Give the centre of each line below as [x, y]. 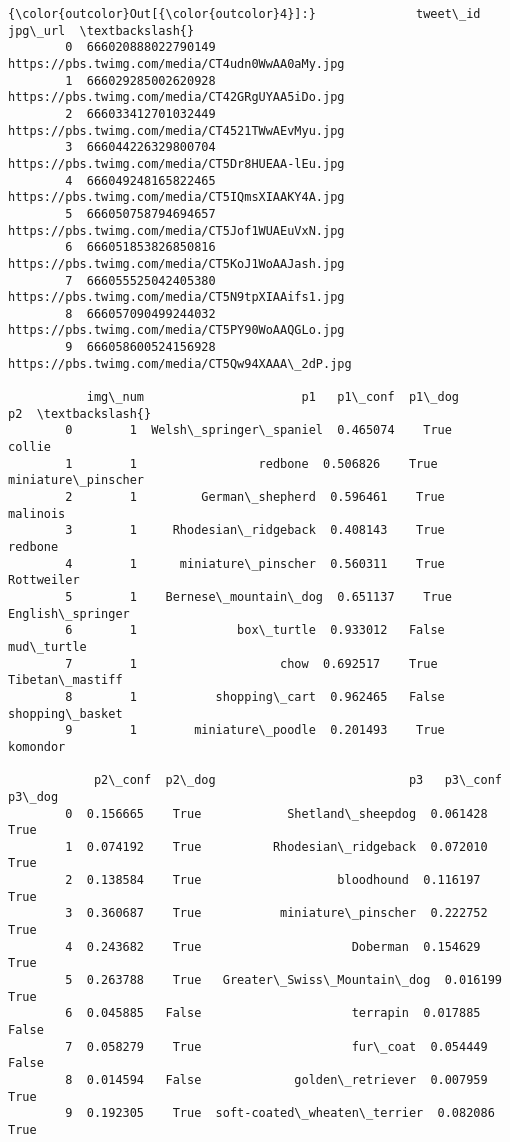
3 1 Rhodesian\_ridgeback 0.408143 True [255, 530]
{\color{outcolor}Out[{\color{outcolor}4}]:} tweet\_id [244, 14]
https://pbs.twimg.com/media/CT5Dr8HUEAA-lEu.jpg [176, 163]
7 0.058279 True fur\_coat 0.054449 [276, 1046]
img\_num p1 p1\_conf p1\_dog [273, 397]
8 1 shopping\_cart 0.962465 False [255, 696]
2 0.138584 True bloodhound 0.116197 [273, 880]
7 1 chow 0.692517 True [251, 663]
